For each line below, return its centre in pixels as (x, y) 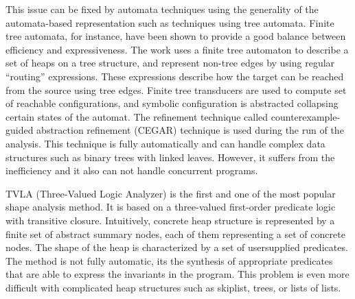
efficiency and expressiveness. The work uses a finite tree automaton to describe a (177, 49)
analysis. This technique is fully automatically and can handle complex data (165, 143)
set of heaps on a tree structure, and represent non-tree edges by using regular (170, 63)
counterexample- (306, 116)
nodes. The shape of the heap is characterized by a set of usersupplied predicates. (177, 247)
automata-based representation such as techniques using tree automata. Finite (170, 22)
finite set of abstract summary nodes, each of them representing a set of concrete (175, 234)
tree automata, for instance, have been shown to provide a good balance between (176, 36)
